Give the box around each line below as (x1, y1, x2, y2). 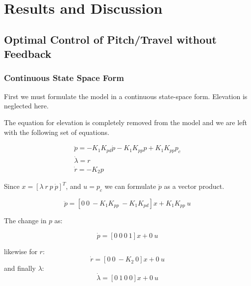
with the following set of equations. (4, 127, 109, 137)
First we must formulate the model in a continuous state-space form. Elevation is (4, 91, 248, 101)
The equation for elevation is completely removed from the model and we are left (4, 117, 248, 127)
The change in (4, 215, 47, 225)
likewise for (4, 246, 38, 256)
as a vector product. (164, 181, 225, 191)
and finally (4, 263, 36, 273)
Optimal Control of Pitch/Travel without (4, 31, 217, 47)
